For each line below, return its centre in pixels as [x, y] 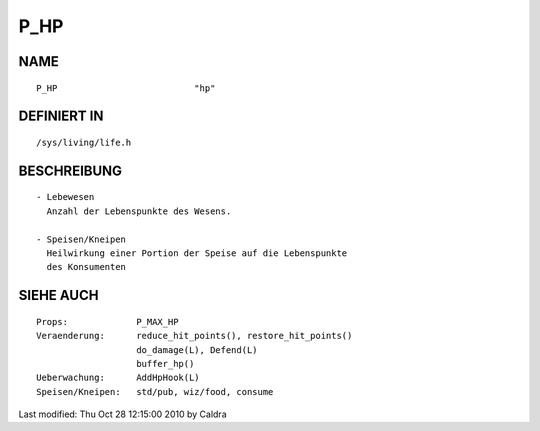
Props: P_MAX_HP [107, 321]
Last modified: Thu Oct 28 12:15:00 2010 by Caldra [122, 414]
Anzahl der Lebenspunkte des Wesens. [139, 211]
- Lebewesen [65, 197]
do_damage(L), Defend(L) [197, 349]
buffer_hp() [165, 363]
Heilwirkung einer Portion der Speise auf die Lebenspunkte [197, 253]
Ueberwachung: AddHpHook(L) [118, 378]
